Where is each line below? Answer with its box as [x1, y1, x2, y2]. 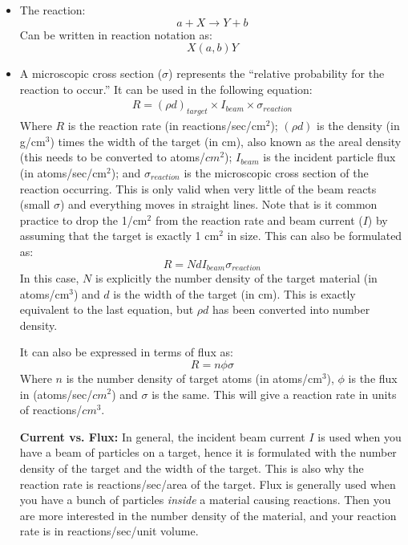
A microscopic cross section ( [19, 65, 163, 82]
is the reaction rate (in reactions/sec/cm [67, 117, 266, 134]
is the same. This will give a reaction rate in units [151, 385, 397, 402]
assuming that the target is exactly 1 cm [19, 227, 220, 244]
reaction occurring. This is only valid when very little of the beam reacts [19, 180, 377, 197]
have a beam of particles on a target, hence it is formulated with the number [19, 444, 397, 461]
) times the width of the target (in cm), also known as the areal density [50, 132, 402, 149]
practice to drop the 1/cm [19, 211, 147, 228]
